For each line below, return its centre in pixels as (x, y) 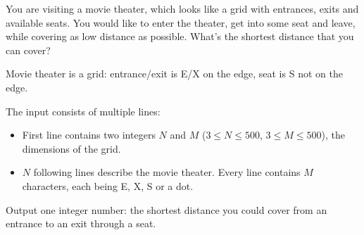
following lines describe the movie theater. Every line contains (167, 172)
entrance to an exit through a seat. (81, 223)
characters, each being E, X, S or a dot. (108, 185)
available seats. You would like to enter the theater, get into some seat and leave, (181, 22)
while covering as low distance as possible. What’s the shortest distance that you (180, 36)
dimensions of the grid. (71, 148)
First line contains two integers (89, 135)
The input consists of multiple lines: (83, 111)
